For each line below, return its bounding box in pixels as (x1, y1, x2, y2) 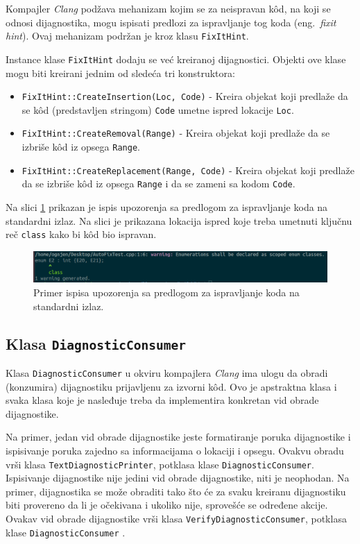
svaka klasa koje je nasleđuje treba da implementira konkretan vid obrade (6, 393, 319, 407)
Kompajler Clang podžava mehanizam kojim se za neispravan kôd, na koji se (6, 1, 331, 15)
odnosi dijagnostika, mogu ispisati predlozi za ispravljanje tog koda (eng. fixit (6, 15, 336, 29)
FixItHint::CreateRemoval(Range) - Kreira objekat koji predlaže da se (22, 126, 330, 140)
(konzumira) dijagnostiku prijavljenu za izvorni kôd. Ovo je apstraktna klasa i (6, 379, 337, 393)
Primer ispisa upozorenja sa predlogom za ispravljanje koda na (33, 285, 300, 300)
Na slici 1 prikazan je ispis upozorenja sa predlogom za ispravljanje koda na (6, 200, 328, 214)
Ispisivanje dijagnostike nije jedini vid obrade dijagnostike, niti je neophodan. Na (6, 470, 350, 485)
